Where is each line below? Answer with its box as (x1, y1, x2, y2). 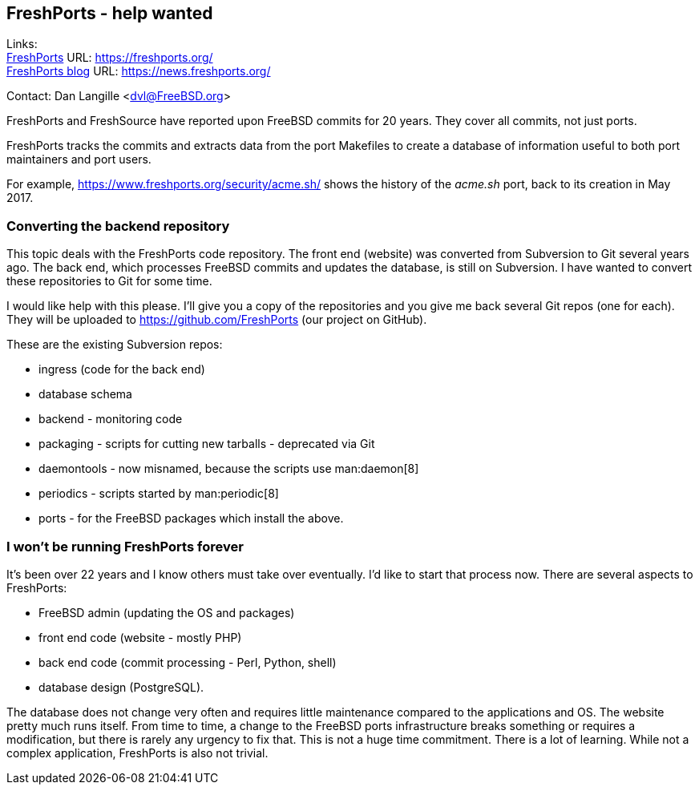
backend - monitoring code (38, 412, 183, 426)
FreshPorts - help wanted (6, 3, 213, 23)
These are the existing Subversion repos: (6, 337, 223, 352)
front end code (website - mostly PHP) (38, 630, 242, 644)
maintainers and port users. (6, 152, 152, 167)
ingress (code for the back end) (38, 362, 205, 377)
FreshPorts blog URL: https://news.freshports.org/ (6, 64, 271, 79)
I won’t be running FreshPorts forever (6, 538, 244, 555)
